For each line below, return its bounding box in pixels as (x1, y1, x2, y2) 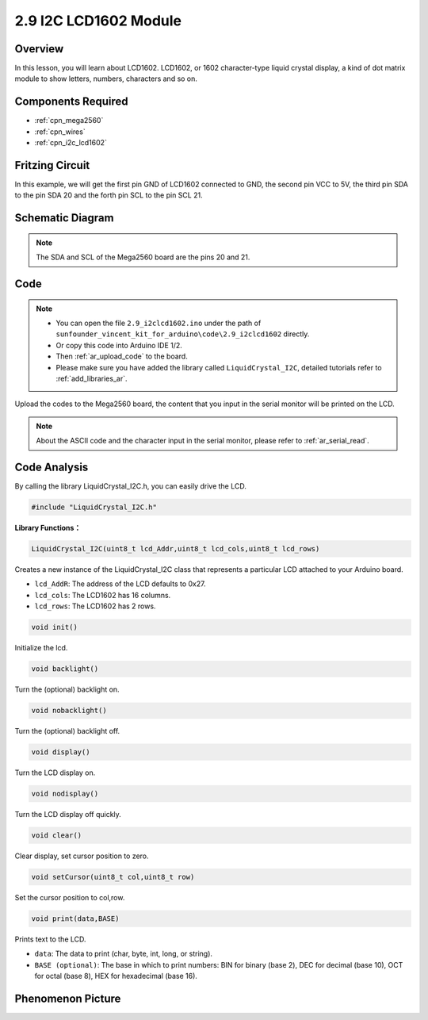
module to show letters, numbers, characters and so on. (14, 74, 198, 83)
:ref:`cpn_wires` (34, 127, 86, 136)
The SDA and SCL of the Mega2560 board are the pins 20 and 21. (36, 252, 250, 262)
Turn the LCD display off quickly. (14, 810, 122, 819)
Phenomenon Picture (14, 991, 121, 1005)
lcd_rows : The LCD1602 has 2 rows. (34, 601, 156, 611)
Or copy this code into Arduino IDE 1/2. (55, 340, 182, 350)
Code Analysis (14, 460, 89, 474)
